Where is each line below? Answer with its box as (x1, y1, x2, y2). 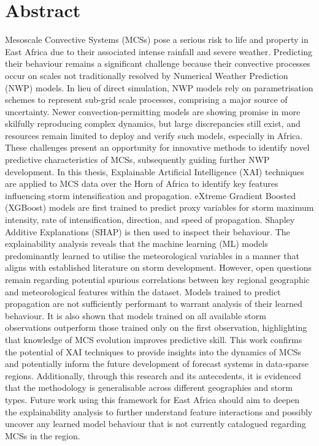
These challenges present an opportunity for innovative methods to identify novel (5, 141, 310, 154)
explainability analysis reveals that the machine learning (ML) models (5, 237, 268, 250)
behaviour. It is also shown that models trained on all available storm (5, 309, 266, 322)
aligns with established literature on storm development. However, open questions (5, 261, 312, 274)
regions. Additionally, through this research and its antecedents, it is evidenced (5, 369, 301, 382)
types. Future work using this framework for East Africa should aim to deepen (5, 393, 300, 406)
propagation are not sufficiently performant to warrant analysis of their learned (5, 297, 302, 310)
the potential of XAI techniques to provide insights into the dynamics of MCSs (5, 345, 302, 358)
